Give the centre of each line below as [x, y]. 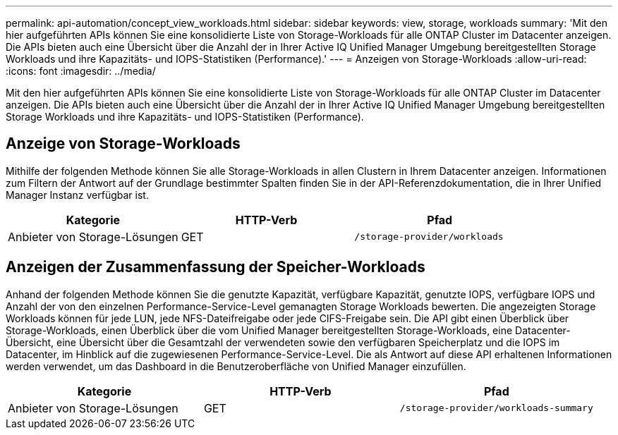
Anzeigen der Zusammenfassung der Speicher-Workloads [216, 267]
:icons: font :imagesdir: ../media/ [81, 71]
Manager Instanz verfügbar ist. [77, 195]
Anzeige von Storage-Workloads [123, 144]
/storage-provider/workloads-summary [496, 408]
